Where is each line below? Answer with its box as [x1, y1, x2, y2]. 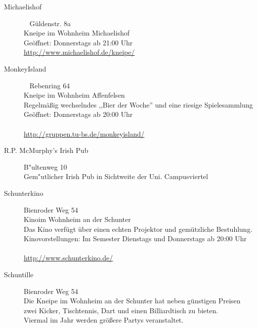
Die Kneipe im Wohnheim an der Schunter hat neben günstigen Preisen [24, 295, 241, 306]
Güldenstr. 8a [29, 18, 71, 28]
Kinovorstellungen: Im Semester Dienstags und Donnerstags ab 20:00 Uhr [24, 233, 247, 244]
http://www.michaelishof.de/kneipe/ [24, 47, 135, 57]
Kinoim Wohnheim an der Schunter [24, 214, 131, 224]
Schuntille [4, 269, 34, 280]
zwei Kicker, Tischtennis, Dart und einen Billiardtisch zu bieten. [24, 305, 218, 315]
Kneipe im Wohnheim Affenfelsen [24, 90, 125, 100]
